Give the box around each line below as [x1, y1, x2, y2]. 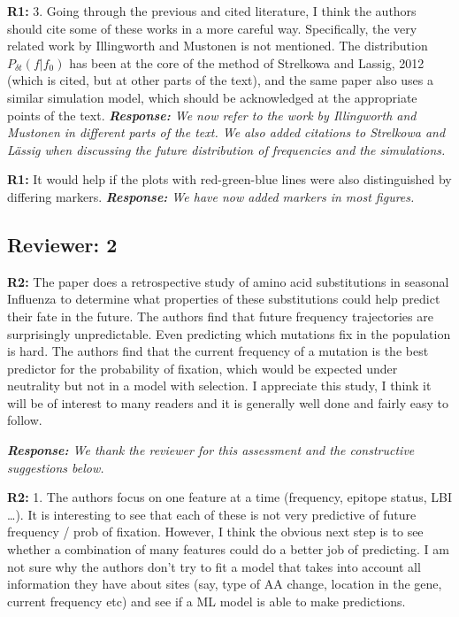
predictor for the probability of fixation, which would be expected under [7, 359, 398, 377]
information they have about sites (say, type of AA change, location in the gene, [7, 575, 442, 593]
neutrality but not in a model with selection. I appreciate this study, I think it [7, 376, 432, 395]
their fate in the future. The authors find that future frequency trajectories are [7, 306, 433, 325]
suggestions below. [7, 458, 104, 476]
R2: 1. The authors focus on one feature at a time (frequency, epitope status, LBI [7, 488, 452, 506]
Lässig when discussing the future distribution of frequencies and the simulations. [7, 140, 446, 158]
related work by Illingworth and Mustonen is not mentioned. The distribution [7, 36, 428, 55]
